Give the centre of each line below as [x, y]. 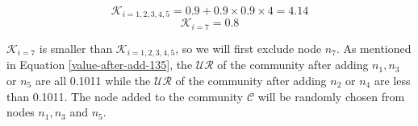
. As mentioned [374, 48]
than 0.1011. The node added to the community [125, 96]
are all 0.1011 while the [93, 80]
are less [392, 80]
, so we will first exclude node [249, 48]
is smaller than [76, 48]
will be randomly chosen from [331, 96]
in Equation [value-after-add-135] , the [100, 65]
